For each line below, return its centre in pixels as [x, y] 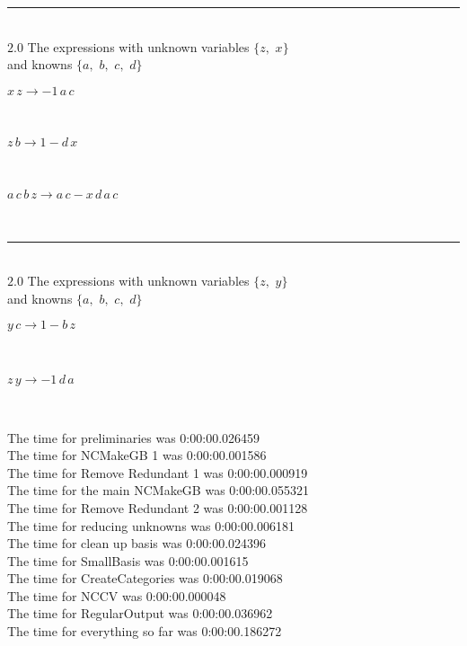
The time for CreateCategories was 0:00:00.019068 [145, 578]
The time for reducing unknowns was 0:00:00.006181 [151, 525]
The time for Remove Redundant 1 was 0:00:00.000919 [158, 472]
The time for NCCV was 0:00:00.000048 [117, 595]
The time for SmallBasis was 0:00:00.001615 [128, 560]
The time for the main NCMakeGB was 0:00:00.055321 [158, 490]
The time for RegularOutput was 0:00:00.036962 [140, 613]
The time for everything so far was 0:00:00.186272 [145, 631]
